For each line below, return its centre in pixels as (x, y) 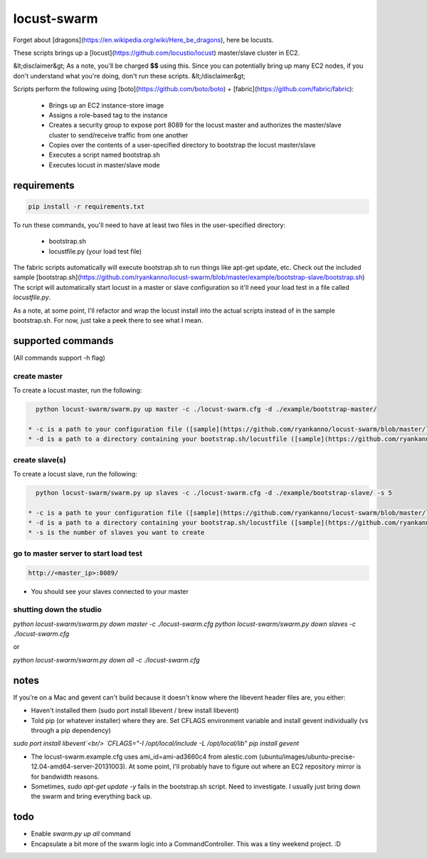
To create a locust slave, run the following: (75, 474)
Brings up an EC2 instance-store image (106, 105)
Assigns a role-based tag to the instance (108, 115)
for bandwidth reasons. (65, 776)
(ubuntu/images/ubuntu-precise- (307, 756)
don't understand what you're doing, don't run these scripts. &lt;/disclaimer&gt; (129, 76)
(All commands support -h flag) (59, 358)
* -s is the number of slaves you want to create (116, 533)
